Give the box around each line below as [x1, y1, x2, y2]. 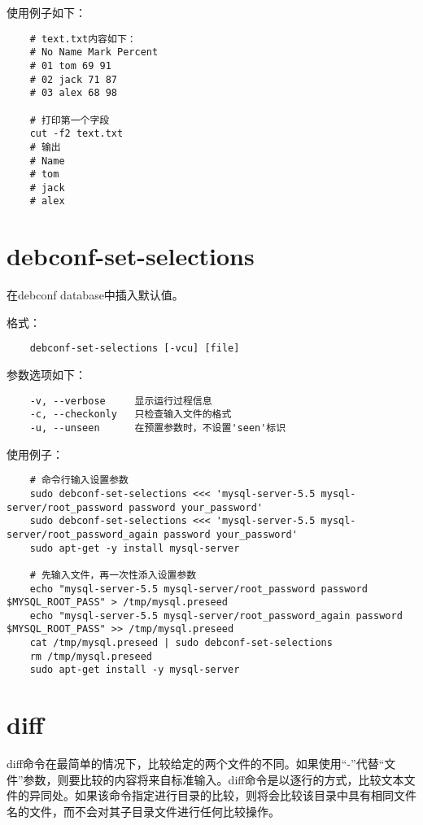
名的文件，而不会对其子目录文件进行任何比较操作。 [7, 803, 280, 819]
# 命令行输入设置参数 [29, 474, 129, 487]
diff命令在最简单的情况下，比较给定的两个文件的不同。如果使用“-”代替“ [7, 755, 385, 772]
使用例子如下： [7, 4, 86, 20]
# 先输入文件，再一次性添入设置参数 [29, 569, 197, 581]
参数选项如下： [7, 366, 86, 383]
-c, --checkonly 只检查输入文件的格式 [29, 408, 232, 421]
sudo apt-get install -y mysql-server [29, 664, 240, 676]
